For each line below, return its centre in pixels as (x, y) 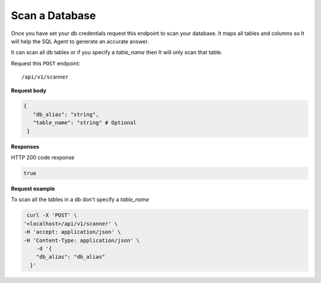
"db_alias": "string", (66, 114)
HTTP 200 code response (43, 158)
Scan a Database (53, 15)
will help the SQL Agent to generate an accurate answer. (80, 41)
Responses (25, 146)
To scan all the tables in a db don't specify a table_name (80, 200)
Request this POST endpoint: (45, 63)
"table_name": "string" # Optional (85, 123)
